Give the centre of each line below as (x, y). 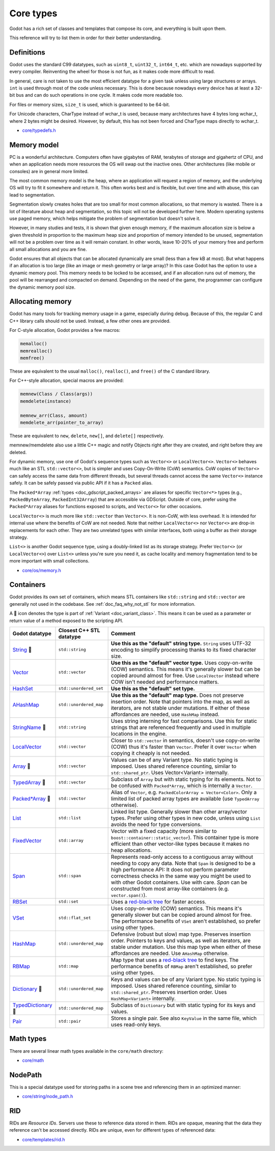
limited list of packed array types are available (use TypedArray (185, 798)
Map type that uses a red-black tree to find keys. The (175, 960)
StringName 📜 (29, 727)
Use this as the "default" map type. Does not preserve (177, 695)
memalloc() (34, 344)
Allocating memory (40, 302)
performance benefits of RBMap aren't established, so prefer (182, 966)
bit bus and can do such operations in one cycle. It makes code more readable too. (96, 95)
